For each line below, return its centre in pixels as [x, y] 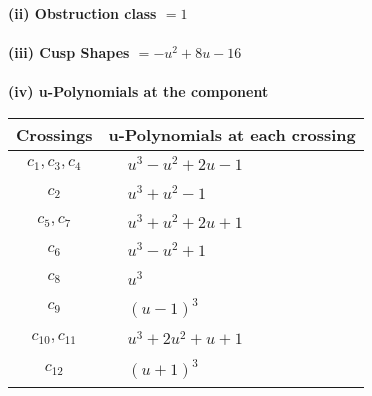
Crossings [54, 134]
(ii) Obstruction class [82, 13]
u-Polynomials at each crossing [232, 134]
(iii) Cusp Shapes [69, 52]
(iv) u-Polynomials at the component [138, 91]
